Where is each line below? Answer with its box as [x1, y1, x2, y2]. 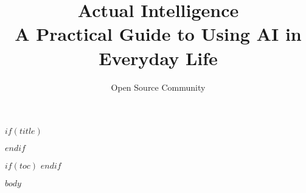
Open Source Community [111, 80, 206, 93]
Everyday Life [99, 45, 218, 70]
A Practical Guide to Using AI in [15, 21, 302, 46]
